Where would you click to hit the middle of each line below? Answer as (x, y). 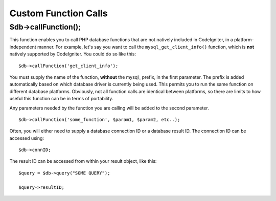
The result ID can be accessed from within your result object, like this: (83, 161)
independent (23, 47)
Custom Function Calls (59, 13)
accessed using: (27, 138)
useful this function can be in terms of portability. (61, 99)
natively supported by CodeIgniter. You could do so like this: (73, 54)
